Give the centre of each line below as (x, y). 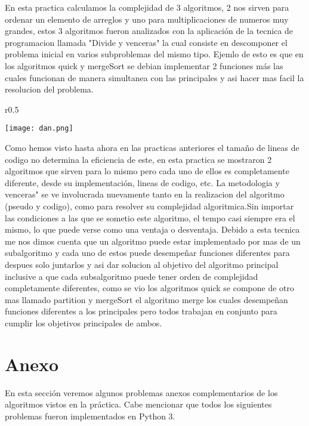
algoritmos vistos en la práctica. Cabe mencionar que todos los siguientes (138, 404)
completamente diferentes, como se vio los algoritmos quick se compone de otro (149, 288)
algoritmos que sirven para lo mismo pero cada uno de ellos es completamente (147, 171)
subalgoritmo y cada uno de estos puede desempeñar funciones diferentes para (147, 253)
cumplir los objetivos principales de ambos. (84, 322)
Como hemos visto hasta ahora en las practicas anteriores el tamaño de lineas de (152, 147)
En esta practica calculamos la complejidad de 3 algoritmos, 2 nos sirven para (147, 7)
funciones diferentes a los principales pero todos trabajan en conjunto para (141, 311)
